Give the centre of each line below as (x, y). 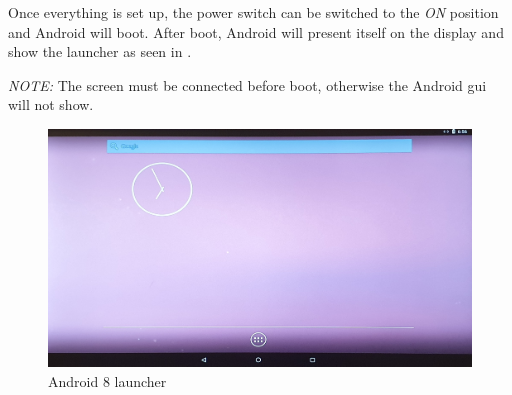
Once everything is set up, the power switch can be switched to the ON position (253, 12)
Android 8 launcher (107, 380)
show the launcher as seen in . (100, 51)
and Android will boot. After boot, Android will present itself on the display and (256, 31)
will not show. (51, 104)
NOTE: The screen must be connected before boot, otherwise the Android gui (247, 84)
